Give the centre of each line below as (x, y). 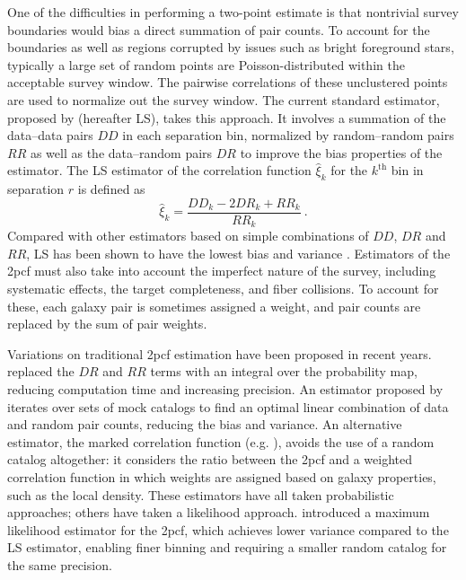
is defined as (111, 189)
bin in (407, 170)
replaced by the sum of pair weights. (107, 324)
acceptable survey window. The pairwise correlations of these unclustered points (228, 82)
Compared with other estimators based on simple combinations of (188, 236)
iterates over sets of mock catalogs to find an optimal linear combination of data (228, 406)
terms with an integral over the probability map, (284, 371)
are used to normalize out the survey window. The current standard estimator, (224, 99)
